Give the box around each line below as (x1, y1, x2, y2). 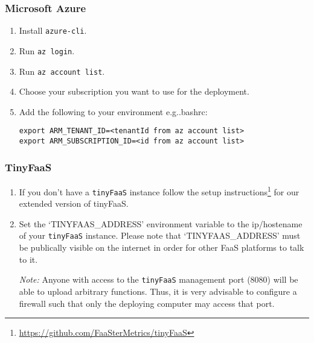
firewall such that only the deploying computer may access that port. (19, 297, 275, 309)
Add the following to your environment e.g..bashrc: (19, 105, 208, 118)
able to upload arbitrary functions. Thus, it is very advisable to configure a (19, 285, 297, 297)
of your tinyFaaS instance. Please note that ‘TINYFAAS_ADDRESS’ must (19, 229, 301, 242)
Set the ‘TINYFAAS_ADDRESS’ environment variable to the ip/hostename (19, 217, 303, 230)
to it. (19, 253, 38, 265)
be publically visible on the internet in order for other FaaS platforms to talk (19, 241, 304, 254)
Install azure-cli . (19, 24, 87, 37)
